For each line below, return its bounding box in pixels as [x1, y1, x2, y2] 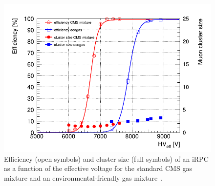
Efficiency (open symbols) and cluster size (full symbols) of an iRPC [4, 153, 209, 164]
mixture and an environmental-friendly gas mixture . [4, 173, 163, 183]
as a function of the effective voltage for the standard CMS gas [4, 163, 192, 173]
